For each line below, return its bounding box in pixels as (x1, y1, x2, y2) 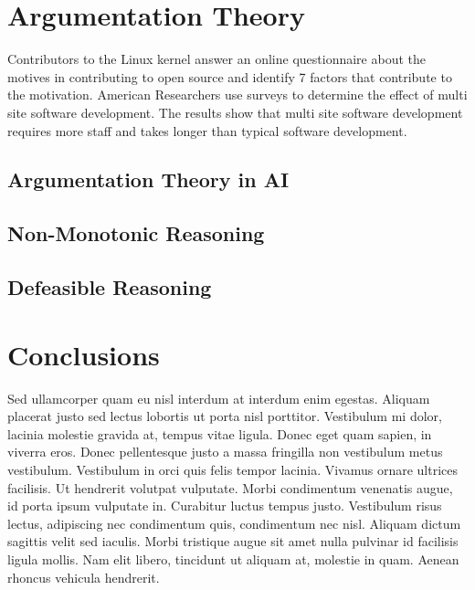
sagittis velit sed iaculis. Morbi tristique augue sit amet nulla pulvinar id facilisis (7, 532, 459, 551)
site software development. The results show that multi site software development (7, 102, 463, 121)
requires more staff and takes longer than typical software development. (7, 121, 407, 140)
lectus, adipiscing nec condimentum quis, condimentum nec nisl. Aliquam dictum (7, 513, 461, 532)
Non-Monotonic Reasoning (7, 219, 265, 248)
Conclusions (7, 335, 160, 373)
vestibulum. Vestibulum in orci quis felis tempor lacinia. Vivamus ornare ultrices (7, 459, 459, 479)
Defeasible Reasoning (7, 273, 212, 301)
